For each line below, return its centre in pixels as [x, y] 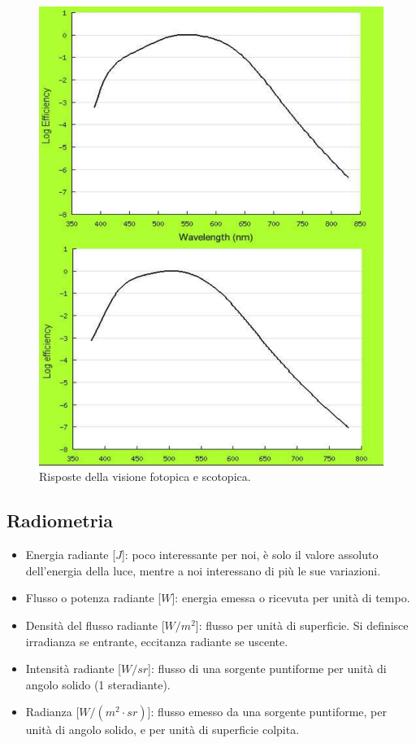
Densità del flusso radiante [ [95, 625]
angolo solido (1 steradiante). [98, 684]
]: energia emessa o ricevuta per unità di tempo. [291, 598]
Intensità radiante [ [73, 669]
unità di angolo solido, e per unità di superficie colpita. [162, 730]
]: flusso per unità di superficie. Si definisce [302, 625]
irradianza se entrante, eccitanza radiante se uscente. [157, 641]
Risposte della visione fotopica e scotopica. [145, 476]
